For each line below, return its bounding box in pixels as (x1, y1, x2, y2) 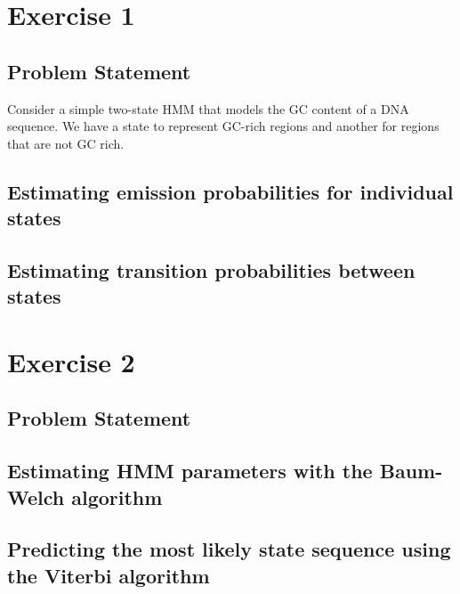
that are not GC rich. (7, 134, 125, 152)
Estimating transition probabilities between (7, 256, 416, 283)
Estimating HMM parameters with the (7, 457, 373, 484)
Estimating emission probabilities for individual (7, 177, 454, 205)
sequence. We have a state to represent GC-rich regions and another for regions (7, 117, 440, 135)
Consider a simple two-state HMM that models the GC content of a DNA (7, 99, 409, 118)
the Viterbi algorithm (7, 561, 210, 589)
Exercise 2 (7, 343, 135, 379)
